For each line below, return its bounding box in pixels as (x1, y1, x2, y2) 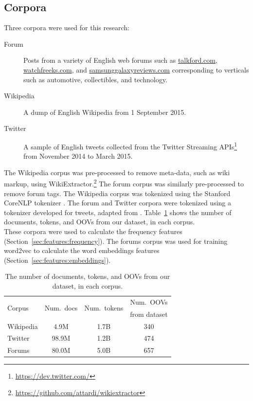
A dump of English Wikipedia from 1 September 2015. (23, 107, 186, 117)
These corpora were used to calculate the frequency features (4, 226, 182, 237)
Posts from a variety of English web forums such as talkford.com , (23, 55, 217, 65)
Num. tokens (84, 303, 124, 313)
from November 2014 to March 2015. (23, 151, 133, 161)
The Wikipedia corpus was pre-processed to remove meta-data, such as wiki (4, 167, 230, 177)
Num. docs (44, 303, 78, 313)
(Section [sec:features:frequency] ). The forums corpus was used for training (4, 236, 228, 246)
